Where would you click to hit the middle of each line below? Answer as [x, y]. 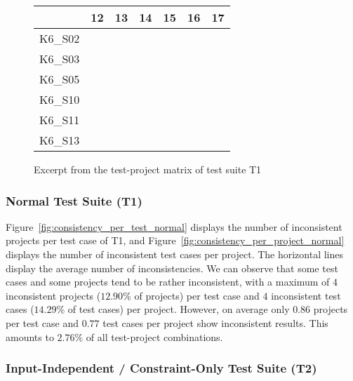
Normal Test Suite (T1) [74, 200]
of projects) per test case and [197, 295]
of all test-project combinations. [154, 336]
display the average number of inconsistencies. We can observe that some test [172, 268]
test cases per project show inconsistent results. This [215, 322]
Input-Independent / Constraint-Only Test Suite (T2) [161, 368]
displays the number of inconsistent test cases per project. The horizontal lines [175, 254]
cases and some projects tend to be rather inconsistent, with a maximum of [168, 282]
